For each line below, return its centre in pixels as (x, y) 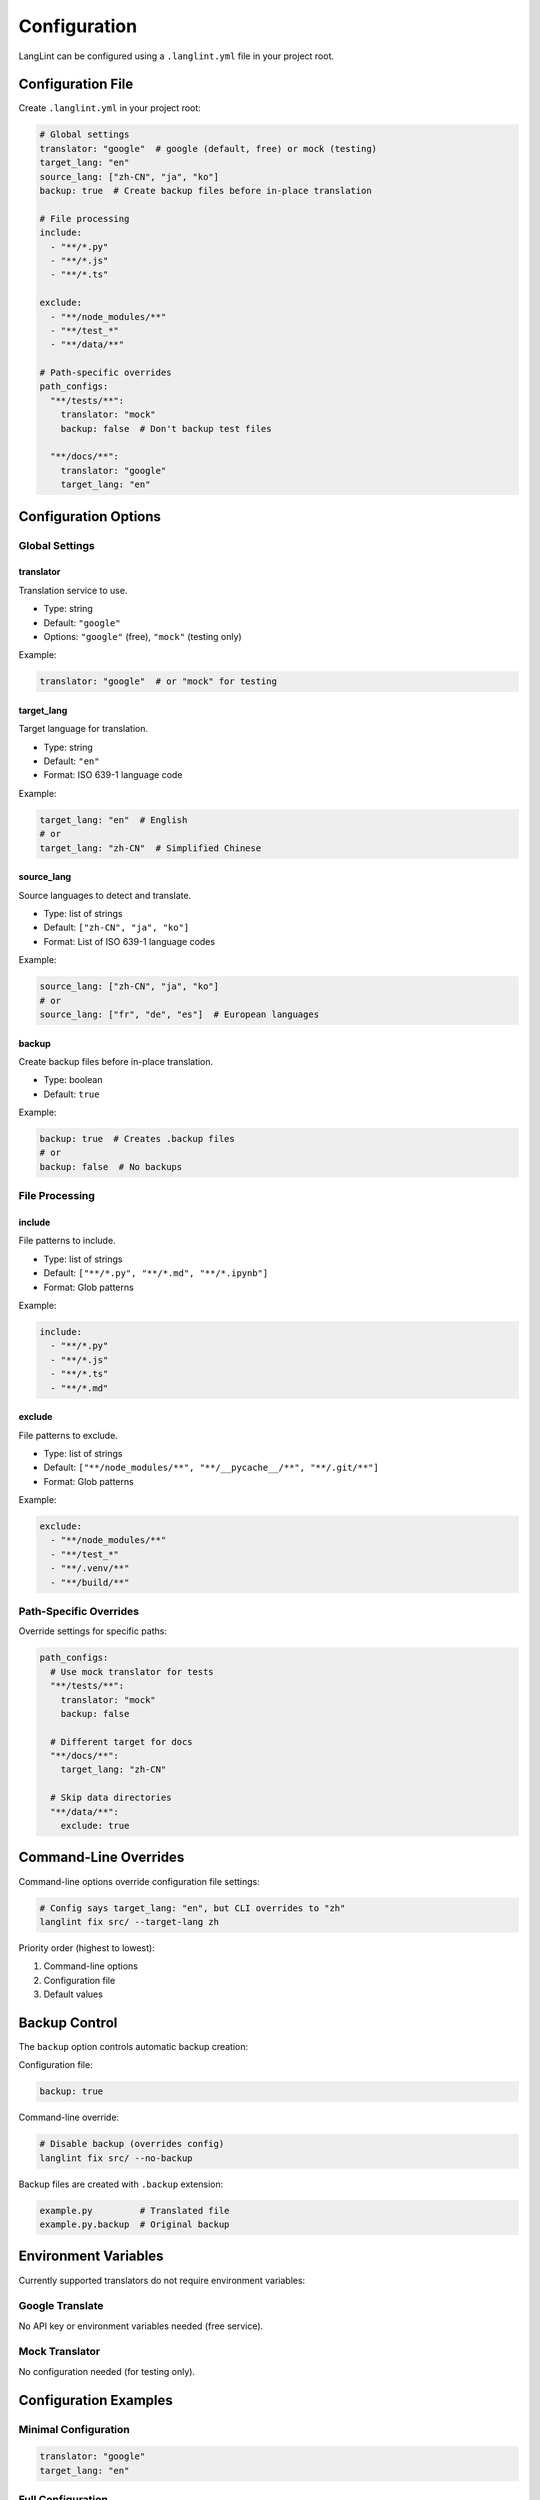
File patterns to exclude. (68, 1435)
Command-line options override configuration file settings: (139, 1881)
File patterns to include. (67, 1241)
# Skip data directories (111, 1798)
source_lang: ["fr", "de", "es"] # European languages (179, 1014)
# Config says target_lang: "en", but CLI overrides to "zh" (192, 1908)
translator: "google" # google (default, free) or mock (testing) (208, 148)
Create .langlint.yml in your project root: (110, 108)
